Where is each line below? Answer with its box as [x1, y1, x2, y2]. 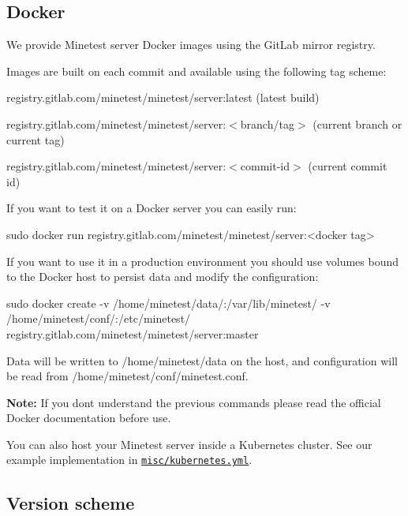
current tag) [6, 131, 65, 148]
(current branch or [313, 115, 402, 132]
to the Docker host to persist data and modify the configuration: [6, 268, 319, 285]
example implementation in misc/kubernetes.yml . [6, 451, 253, 468]
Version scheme [6, 490, 135, 514]
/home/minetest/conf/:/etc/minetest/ [6, 310, 191, 327]
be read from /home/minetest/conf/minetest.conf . [6, 368, 249, 384]
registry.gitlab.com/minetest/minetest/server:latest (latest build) [6, 89, 320, 106]
